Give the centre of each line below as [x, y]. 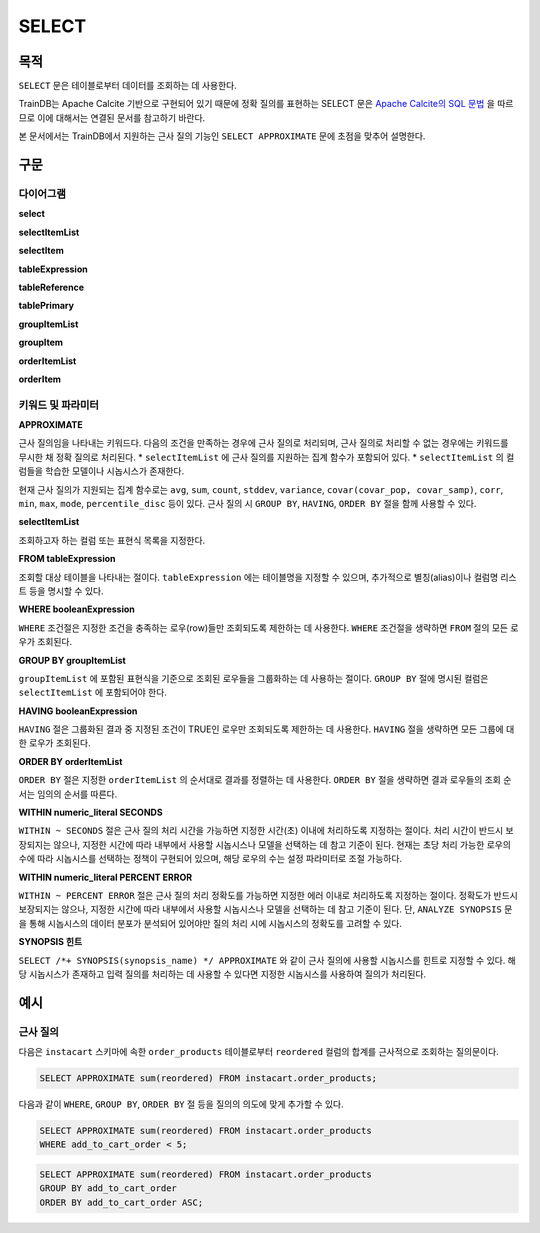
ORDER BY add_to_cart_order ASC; [121, 1202]
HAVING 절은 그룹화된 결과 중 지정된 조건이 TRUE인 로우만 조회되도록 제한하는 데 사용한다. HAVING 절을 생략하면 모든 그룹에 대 [266, 729]
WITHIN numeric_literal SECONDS [91, 812]
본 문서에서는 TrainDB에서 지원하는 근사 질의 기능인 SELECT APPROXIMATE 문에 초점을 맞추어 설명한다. [222, 136]
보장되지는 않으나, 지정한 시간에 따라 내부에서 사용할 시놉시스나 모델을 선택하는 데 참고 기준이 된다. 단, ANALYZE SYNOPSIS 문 [265, 909]
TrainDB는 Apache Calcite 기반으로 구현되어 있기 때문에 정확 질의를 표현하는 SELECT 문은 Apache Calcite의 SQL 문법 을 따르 [266, 104]
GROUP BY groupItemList [72, 660]
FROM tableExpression [67, 559]
